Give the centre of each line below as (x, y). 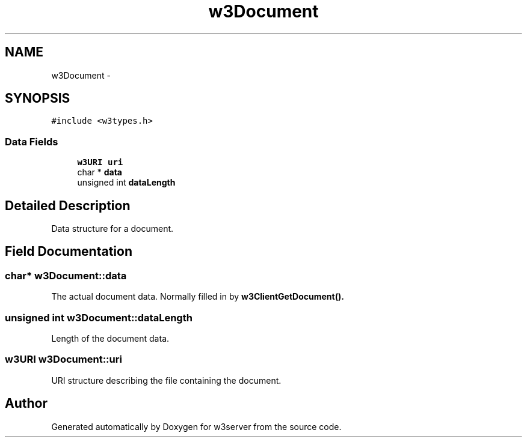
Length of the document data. (110, 338)
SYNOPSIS (38, 98)
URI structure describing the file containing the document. (166, 380)
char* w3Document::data (66, 275)
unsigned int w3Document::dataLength (99, 317)
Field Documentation (69, 252)
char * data (100, 172)
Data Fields (32, 141)
